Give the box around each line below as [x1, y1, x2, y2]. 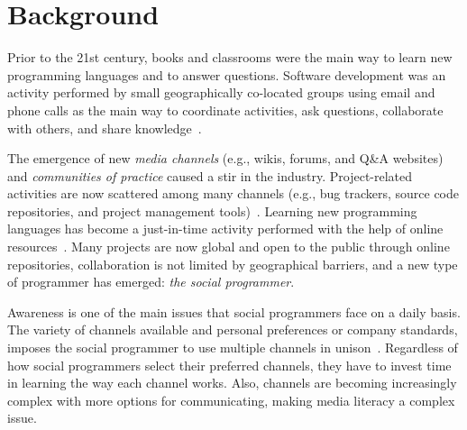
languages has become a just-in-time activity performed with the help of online [7, 219, 444, 238]
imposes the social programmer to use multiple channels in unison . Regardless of [7, 338, 458, 357]
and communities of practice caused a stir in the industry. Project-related [7, 166, 413, 185]
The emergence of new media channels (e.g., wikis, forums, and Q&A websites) [7, 149, 444, 168]
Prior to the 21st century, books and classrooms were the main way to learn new [7, 48, 453, 67]
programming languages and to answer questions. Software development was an [7, 65, 446, 84]
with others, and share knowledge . [7, 118, 202, 137]
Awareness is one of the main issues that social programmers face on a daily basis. [7, 302, 461, 321]
